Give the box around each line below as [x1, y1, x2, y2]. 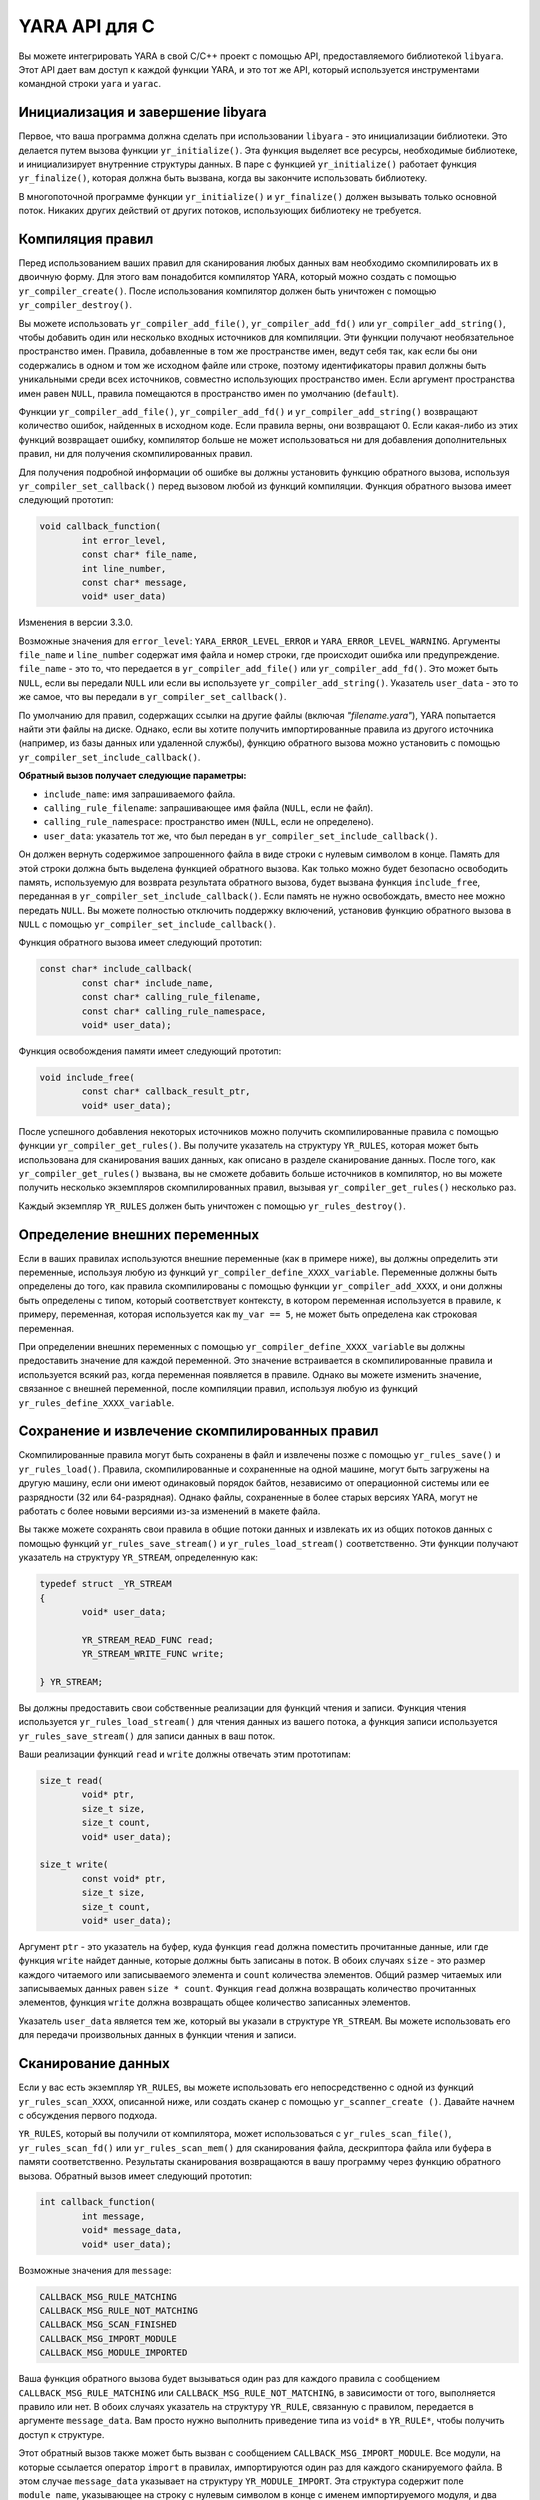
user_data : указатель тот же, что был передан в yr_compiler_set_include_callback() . [43, 830, 439, 842]
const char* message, [81, 576, 188, 588]
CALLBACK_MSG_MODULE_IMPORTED [39, 2347, 188, 2359]
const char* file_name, [81, 549, 199, 560]
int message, [81, 2210, 146, 2222]
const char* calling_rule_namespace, [81, 1005, 267, 1017]
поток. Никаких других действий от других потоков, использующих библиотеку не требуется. [18, 205, 422, 217]
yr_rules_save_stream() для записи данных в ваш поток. [18, 1730, 276, 1742]
